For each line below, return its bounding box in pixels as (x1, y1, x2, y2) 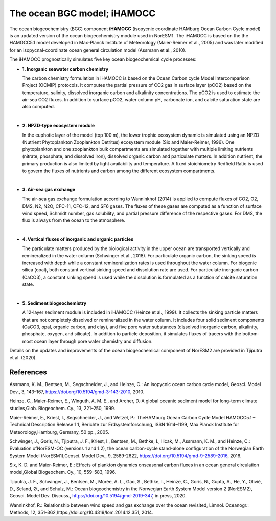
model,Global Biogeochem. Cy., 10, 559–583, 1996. (9, 469, 117, 475)
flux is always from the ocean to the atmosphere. (22, 217, 125, 223)
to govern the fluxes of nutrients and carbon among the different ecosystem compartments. (22, 168, 216, 174)
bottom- (242, 331, 260, 337)
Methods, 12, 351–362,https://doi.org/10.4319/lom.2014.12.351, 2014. (9, 509, 153, 515)
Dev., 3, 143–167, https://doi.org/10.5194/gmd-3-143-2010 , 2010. (9, 389, 145, 395)
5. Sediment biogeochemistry (22, 300, 87, 306)
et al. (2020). (9, 354, 37, 360)
